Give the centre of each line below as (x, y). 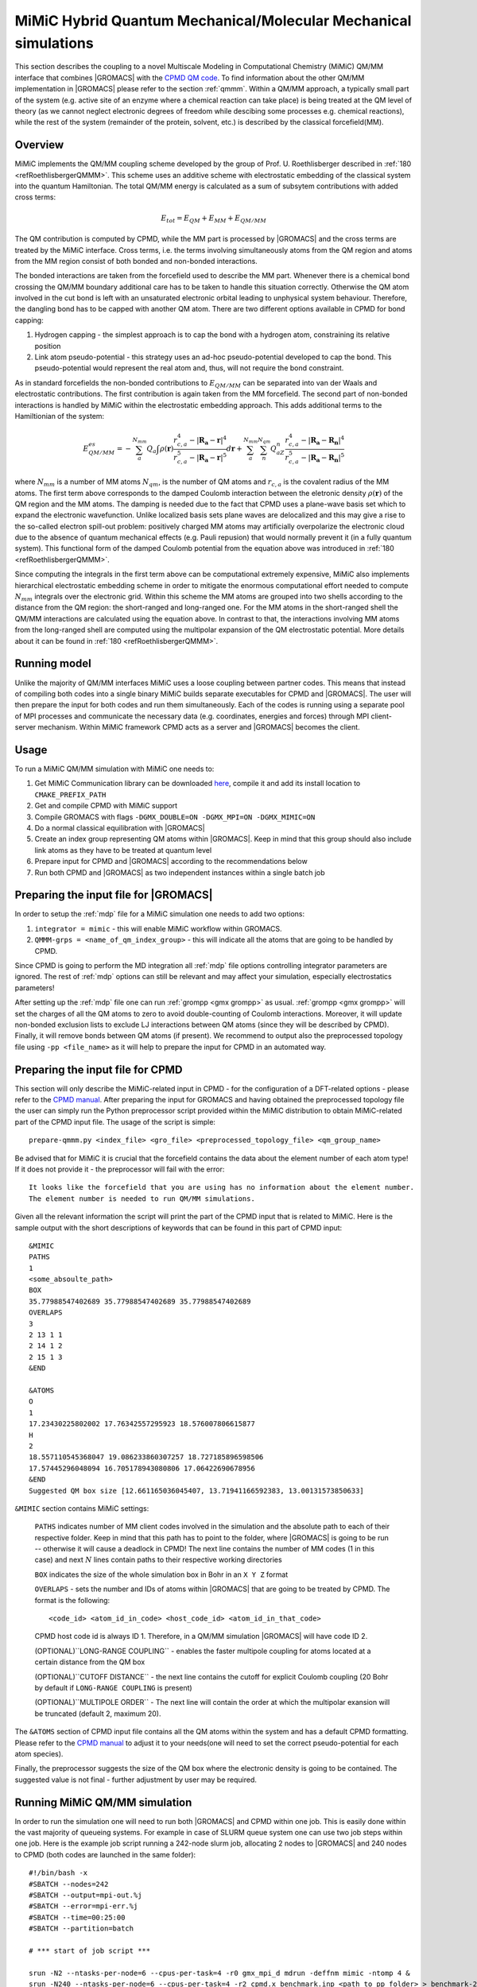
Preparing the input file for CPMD (99, 1069)
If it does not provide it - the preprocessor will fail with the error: (120, 1169)
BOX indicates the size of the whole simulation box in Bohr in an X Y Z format (161, 1574)
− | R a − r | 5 (208, 458)
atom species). (39, 1753)
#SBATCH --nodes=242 (69, 1884)
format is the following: (72, 1600)
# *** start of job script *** (90, 1950)
